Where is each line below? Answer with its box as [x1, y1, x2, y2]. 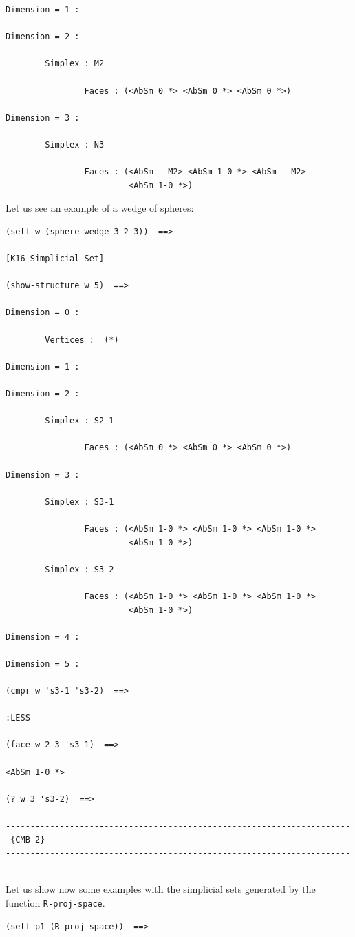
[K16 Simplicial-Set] [6, 254, 105, 264]
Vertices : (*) [45, 334, 119, 345]
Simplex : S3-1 [45, 496, 114, 507]
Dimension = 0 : [6, 308, 80, 318]
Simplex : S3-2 [45, 564, 114, 574]
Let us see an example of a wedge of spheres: [6, 201, 194, 215]
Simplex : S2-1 [45, 416, 114, 426]
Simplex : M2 [45, 59, 105, 69]
